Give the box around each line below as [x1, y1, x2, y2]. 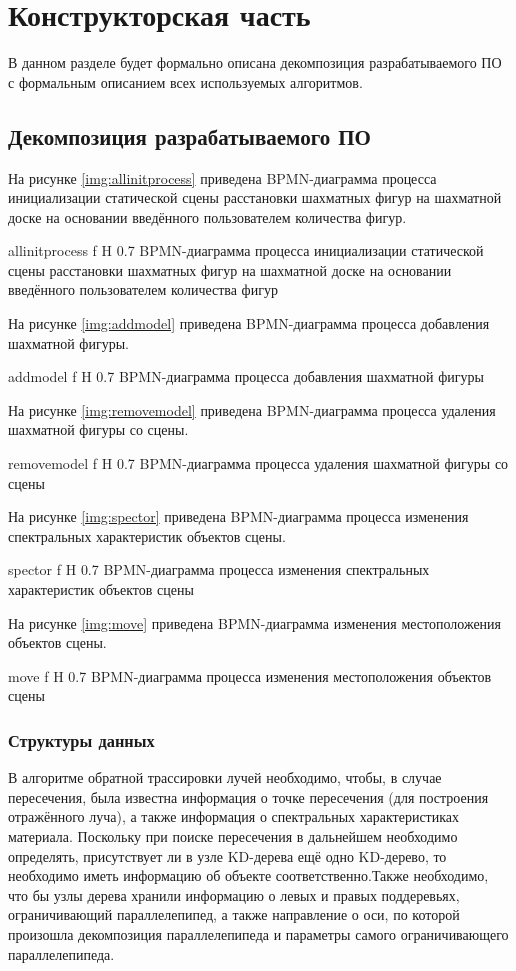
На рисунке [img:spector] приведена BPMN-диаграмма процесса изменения [8, 506, 469, 527]
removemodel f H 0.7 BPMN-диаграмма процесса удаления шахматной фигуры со [8, 453, 509, 474]
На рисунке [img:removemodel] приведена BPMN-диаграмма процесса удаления [8, 399, 496, 420]
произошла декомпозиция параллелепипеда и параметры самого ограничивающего [8, 923, 509, 944]
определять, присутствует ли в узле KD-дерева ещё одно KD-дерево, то [8, 845, 447, 866]
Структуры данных [8, 727, 155, 752]
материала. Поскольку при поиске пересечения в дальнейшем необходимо [8, 825, 458, 846]
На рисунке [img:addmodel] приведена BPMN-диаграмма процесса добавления [8, 313, 490, 334]
